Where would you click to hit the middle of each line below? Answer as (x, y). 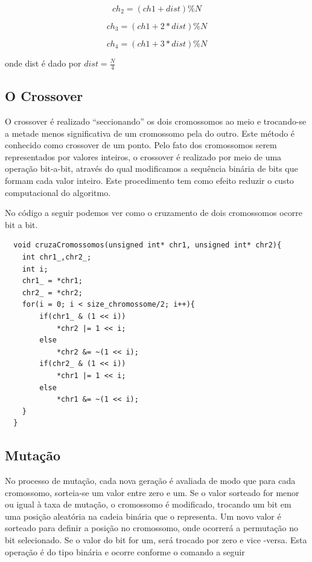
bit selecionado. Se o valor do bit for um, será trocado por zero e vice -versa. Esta (156, 540)
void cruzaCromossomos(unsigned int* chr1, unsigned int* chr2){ (148, 245)
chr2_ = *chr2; (52, 292)
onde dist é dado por (43, 63)
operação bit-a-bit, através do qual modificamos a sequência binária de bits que (151, 168)
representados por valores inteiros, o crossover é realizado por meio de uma (143, 156)
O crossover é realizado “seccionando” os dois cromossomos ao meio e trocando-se (156, 121)
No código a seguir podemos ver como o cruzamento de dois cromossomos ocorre (154, 213)
